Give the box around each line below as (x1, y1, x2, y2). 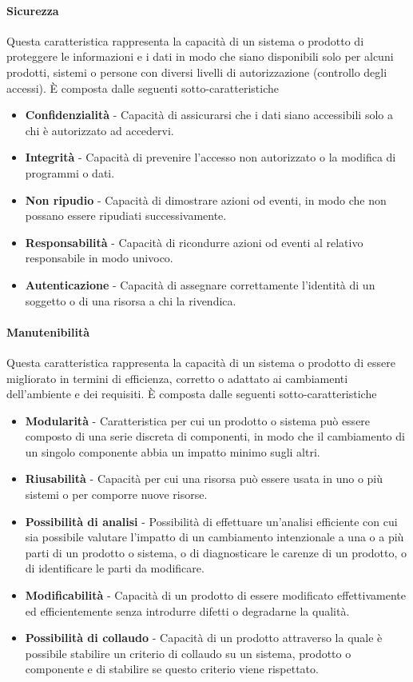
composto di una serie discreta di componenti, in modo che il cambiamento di (25, 428, 405, 445)
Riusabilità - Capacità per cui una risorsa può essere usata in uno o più (25, 470, 383, 487)
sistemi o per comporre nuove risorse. (25, 486, 208, 503)
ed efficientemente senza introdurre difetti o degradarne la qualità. (25, 602, 350, 619)
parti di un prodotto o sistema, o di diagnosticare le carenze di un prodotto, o (25, 544, 407, 560)
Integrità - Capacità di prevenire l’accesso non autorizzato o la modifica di (25, 149, 396, 166)
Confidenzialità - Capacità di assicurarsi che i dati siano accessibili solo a (25, 106, 393, 123)
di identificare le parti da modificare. (25, 560, 205, 576)
